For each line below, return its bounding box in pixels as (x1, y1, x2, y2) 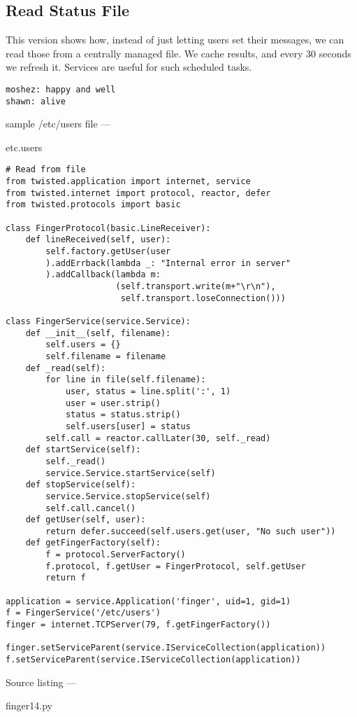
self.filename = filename (45, 351, 166, 361)
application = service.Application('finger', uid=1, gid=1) (6, 596, 291, 606)
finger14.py (6, 698, 52, 713)
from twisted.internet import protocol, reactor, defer (6, 188, 271, 198)
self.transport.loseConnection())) (120, 293, 286, 303)
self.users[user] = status (65, 421, 191, 431)
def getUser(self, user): (25, 515, 146, 525)
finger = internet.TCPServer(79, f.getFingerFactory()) (6, 620, 271, 630)
